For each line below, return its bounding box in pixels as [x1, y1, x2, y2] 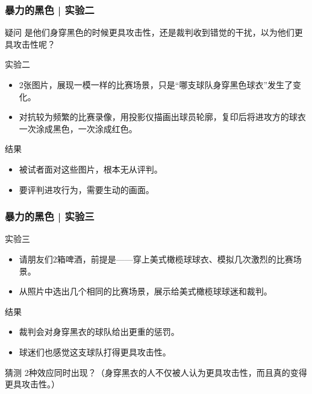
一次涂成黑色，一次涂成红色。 [19, 122, 137, 135]
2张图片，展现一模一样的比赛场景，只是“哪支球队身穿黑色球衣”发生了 [19, 78, 293, 91]
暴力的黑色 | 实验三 [5, 209, 95, 224]
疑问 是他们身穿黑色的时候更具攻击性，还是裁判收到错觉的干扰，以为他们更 [5, 26, 303, 39]
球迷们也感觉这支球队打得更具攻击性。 [19, 345, 171, 358]
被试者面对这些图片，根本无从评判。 [19, 162, 163, 175]
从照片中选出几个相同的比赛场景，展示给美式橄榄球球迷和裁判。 [19, 285, 272, 297]
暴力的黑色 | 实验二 [5, 2, 95, 17]
